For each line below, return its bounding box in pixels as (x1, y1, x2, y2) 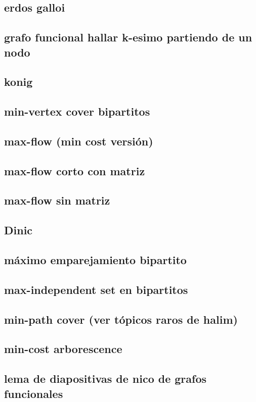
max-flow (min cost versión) (4, 133, 153, 148)
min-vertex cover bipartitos (4, 104, 150, 119)
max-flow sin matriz (4, 192, 110, 208)
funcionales (4, 385, 63, 401)
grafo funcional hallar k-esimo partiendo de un (4, 29, 252, 45)
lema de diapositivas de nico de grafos (4, 371, 207, 386)
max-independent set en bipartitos (4, 281, 188, 297)
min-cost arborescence (4, 341, 122, 357)
